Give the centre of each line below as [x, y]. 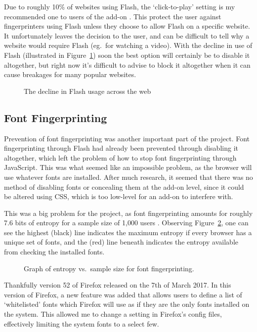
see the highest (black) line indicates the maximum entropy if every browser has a [128, 232]
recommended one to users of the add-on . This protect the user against [113, 16]
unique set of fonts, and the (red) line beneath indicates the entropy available [121, 242]
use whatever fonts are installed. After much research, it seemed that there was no [128, 177]
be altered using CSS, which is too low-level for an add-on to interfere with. [119, 196]
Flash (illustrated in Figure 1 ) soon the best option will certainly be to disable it [127, 55]
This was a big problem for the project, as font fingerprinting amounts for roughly [128, 213]
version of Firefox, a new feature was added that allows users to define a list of [123, 294]
